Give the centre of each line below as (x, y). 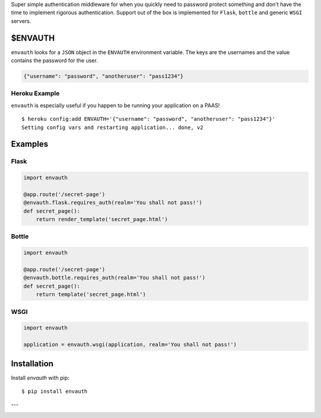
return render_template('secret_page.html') (102, 219)
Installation (32, 364)
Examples (30, 144)
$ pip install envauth (55, 392)
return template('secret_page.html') (91, 295)
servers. (21, 21)
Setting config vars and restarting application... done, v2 (112, 127)
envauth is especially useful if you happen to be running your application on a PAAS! (115, 105)
